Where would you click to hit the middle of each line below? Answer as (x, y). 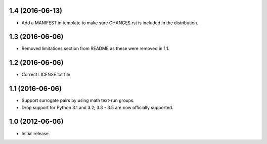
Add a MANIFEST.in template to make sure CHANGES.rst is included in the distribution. (110, 23)
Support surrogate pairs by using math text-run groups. (78, 100)
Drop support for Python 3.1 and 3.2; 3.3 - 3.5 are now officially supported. (97, 107)
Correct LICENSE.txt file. (46, 75)
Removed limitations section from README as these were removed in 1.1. (95, 48)
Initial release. (36, 133)
